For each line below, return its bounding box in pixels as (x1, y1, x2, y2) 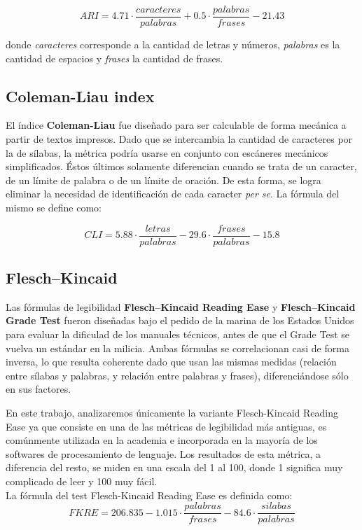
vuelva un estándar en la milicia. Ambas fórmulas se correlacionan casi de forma (6, 340, 349, 355)
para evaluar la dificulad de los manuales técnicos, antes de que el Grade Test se (6, 327, 350, 342)
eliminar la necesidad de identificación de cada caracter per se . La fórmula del (6, 186, 340, 201)
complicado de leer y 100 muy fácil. (6, 474, 158, 488)
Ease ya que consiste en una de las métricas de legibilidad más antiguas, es (6, 419, 327, 433)
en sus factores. (6, 382, 71, 396)
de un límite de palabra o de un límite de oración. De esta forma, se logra (6, 172, 321, 187)
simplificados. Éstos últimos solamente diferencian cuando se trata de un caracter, (6, 159, 357, 174)
